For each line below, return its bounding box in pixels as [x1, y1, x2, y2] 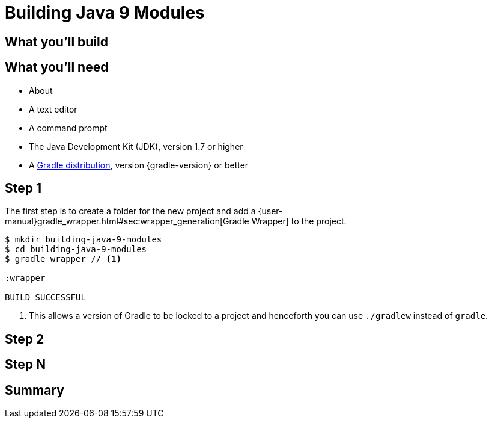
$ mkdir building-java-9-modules [5, 235, 162, 245]
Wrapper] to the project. [251, 216, 347, 227]
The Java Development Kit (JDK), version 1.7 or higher [29, 141, 243, 152]
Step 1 [5, 181, 42, 196]
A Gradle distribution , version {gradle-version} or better [29, 159, 249, 170]
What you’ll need [5, 60, 109, 75]
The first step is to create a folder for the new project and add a [5, 206, 256, 217]
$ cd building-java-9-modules [5, 244, 147, 255]
